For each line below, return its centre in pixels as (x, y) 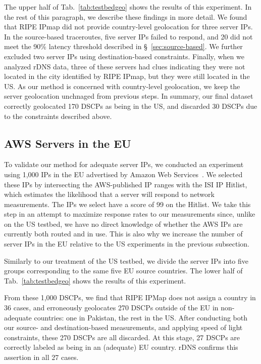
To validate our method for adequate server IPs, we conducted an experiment (124, 164)
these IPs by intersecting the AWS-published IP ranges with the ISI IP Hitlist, (126, 184)
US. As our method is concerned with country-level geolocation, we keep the (122, 86)
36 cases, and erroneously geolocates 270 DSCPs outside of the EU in (111, 308)
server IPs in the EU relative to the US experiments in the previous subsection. (127, 244)
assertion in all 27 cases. (41, 357)
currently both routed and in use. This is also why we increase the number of (123, 234)
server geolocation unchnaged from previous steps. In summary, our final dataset (129, 96)
